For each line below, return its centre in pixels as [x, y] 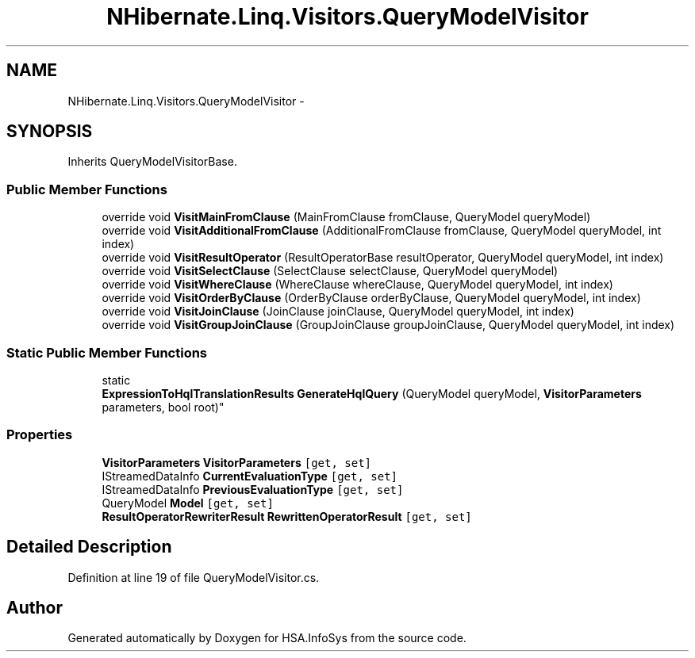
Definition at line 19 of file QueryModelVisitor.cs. [194, 577]
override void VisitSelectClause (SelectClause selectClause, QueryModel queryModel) [330, 271]
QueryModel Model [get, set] [188, 503]
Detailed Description [89, 547]
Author [35, 607]
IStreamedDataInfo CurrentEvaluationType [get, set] [250, 476]
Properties [40, 435]
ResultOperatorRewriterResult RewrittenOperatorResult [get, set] [287, 516]
